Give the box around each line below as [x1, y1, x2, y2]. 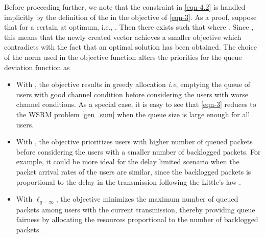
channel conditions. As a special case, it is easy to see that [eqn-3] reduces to [16, 99, 256, 110]
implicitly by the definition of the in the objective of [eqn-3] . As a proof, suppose [4, 11, 257, 22]
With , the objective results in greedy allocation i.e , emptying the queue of [16, 79, 251, 90]
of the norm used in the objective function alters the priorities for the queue [4, 51, 242, 62]
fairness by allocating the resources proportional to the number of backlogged [16, 214, 258, 225]
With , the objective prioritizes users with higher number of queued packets [16, 136, 253, 147]
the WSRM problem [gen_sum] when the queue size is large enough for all [16, 109, 250, 119]
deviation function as [4, 61, 70, 72]
